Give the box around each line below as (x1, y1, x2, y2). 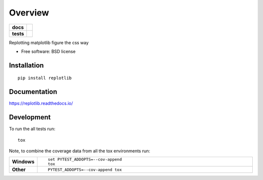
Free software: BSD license (21, 49, 75, 54)
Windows (12, 158, 35, 165)
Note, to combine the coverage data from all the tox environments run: (9, 148, 150, 154)
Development (9, 113, 51, 121)
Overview (9, 7, 49, 18)
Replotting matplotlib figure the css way (9, 39, 89, 46)
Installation (9, 61, 44, 69)
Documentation (9, 88, 57, 96)
